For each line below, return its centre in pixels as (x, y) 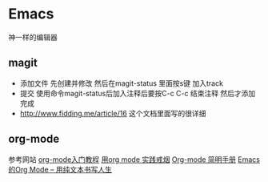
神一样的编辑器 (33, 37)
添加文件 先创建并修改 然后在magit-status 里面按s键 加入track (122, 83)
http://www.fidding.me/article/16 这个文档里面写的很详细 (113, 113)
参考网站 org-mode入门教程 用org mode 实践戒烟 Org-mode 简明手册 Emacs (134, 159)
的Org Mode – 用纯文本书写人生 (60, 169)
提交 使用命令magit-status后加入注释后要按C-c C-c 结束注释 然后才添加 (138, 93)
